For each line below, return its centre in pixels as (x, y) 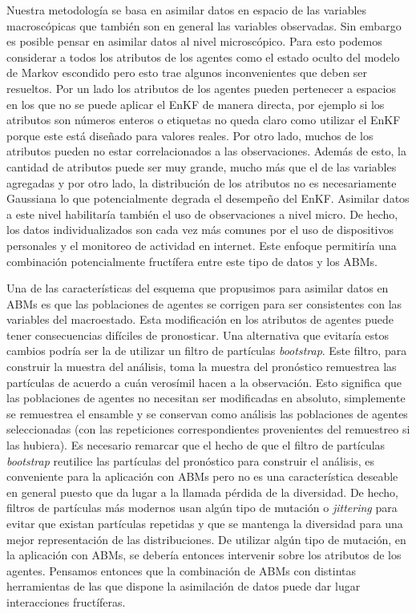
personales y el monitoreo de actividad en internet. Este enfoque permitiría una (202, 245)
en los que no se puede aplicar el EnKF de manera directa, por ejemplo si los (196, 104)
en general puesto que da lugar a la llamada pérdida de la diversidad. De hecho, (202, 492)
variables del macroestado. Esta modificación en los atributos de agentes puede (200, 319)
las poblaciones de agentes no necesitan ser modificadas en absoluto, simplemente (206, 398)
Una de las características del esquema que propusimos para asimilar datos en (198, 288)
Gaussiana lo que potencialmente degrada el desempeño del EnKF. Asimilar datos (208, 198)
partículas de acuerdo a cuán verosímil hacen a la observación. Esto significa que (204, 382)
